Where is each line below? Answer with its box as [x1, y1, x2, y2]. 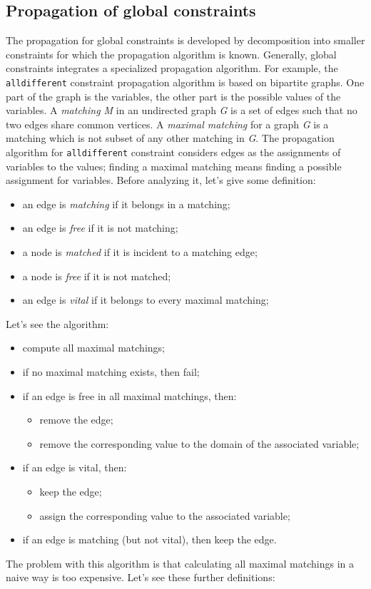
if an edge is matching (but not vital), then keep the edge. [22, 532, 277, 547]
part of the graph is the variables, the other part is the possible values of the [6, 88, 341, 103]
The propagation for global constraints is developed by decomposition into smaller [6, 33, 365, 48]
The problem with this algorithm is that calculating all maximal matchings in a [6, 555, 354, 570]
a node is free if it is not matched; [22, 268, 171, 283]
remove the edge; [39, 412, 113, 427]
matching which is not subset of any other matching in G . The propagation [6, 130, 335, 145]
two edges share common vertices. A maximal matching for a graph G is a [6, 116, 329, 131]
